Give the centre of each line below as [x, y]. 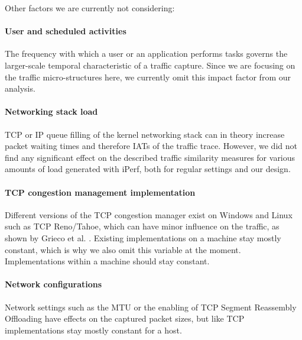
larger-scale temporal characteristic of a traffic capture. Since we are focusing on [150, 65]
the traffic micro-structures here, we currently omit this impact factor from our [148, 77]
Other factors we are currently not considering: [90, 8]
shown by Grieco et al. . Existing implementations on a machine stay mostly [143, 237]
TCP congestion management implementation [100, 192]
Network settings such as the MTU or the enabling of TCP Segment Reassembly [151, 307]
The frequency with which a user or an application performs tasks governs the [146, 54]
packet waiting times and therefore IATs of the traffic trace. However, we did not [151, 146]
